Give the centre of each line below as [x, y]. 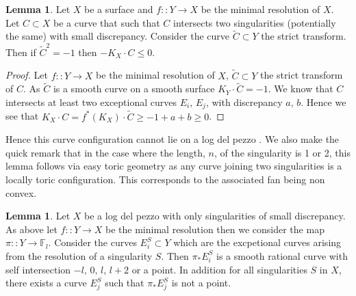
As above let [31, 229]
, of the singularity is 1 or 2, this [282, 152]
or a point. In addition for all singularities [219, 269]
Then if [21, 52]
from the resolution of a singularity [79, 255]
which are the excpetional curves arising [257, 242]
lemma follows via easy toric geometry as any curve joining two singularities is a [174, 166]
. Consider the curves [92, 242]
